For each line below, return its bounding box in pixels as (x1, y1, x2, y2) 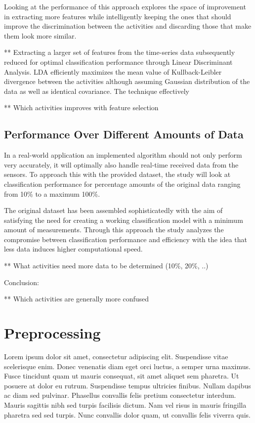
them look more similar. (4, 30, 77, 41)
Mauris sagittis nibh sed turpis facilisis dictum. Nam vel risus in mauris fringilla (4, 399, 247, 410)
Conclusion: (4, 277, 39, 287)
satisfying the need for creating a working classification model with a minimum (4, 214, 243, 225)
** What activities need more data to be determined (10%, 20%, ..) (4, 260, 209, 271)
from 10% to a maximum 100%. (4, 188, 100, 199)
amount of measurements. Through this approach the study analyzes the (4, 224, 224, 235)
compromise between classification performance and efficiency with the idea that (4, 234, 247, 244)
